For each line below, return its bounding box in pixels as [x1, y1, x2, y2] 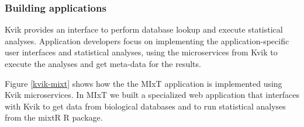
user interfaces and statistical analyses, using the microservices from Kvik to [5, 46, 278, 58]
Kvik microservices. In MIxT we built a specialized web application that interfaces [5, 89, 300, 101]
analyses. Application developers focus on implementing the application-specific [5, 34, 289, 47]
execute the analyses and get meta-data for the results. [5, 58, 201, 69]
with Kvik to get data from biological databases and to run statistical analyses [5, 100, 286, 112]
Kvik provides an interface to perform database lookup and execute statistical [5, 23, 283, 36]
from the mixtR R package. [5, 111, 103, 124]
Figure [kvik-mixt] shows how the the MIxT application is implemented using [5, 77, 282, 89]
